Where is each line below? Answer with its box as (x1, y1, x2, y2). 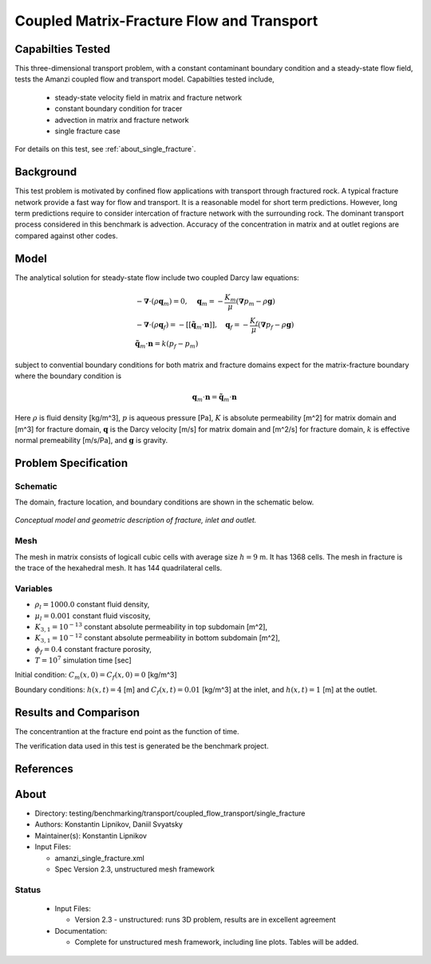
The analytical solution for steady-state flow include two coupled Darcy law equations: (14, 272, 299, 282)
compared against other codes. (14, 231, 118, 240)
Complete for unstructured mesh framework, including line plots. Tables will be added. (74, 938, 359, 947)
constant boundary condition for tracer (54, 104, 183, 113)
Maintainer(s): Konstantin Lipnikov (34, 831, 148, 840)
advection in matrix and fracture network (54, 115, 189, 124)
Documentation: (54, 926, 108, 935)
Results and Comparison (14, 705, 140, 719)
